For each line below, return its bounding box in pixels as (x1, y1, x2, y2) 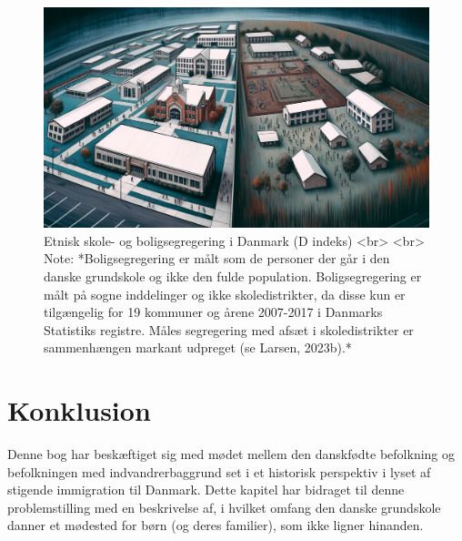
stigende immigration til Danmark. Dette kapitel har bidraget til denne (7, 480, 405, 499)
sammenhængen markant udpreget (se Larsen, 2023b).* (44, 338, 352, 357)
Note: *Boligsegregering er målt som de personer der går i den (44, 249, 390, 268)
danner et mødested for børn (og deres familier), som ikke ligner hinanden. (7, 515, 424, 535)
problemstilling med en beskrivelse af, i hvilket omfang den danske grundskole (7, 497, 441, 516)
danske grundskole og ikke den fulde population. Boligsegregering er (44, 267, 422, 285)
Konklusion (7, 392, 151, 429)
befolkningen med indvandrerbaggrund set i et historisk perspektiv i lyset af (7, 462, 431, 481)
